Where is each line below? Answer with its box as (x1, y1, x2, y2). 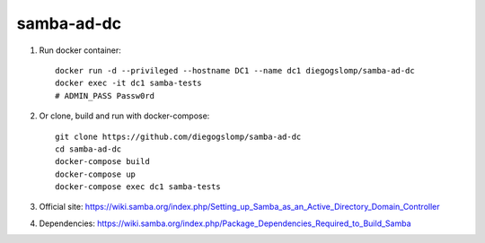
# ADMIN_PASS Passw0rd (55, 91, 155, 100)
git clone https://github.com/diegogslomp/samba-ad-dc (55, 131, 302, 142)
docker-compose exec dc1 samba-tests (55, 182, 222, 192)
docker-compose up (55, 169, 137, 179)
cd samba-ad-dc (55, 143, 122, 154)
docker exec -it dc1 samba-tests (55, 78, 202, 89)
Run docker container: (39, 45, 121, 56)
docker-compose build (55, 157, 150, 167)
